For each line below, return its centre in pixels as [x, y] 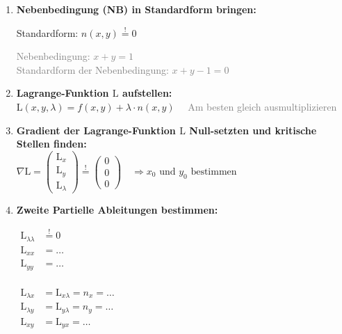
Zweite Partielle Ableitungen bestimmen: [117, 210]
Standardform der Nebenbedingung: [92, 69]
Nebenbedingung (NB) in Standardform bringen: [136, 9]
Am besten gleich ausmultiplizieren [262, 106]
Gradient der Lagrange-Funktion [96, 130]
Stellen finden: [51, 144]
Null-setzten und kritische [253, 130]
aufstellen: [147, 93]
